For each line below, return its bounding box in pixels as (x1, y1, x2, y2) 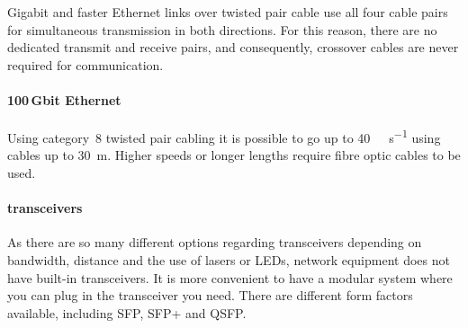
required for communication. (7, 55, 164, 74)
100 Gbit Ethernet (7, 90, 121, 109)
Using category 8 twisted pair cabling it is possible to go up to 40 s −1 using (7, 126, 441, 146)
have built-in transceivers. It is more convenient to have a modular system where (7, 268, 453, 287)
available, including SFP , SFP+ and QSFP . (7, 303, 247, 322)
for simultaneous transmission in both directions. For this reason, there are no (7, 20, 437, 39)
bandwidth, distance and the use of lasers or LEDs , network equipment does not (7, 251, 450, 269)
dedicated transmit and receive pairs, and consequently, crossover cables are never (7, 38, 459, 57)
